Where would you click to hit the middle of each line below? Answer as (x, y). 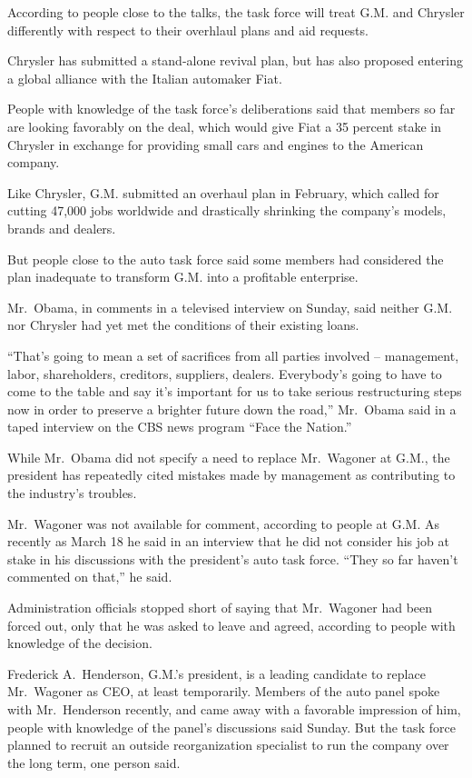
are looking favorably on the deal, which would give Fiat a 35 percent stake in (224, 126)
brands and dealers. (62, 228)
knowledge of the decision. (80, 643)
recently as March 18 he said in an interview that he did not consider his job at (228, 541)
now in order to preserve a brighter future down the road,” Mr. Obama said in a (232, 409)
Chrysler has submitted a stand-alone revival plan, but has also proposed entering (236, 60)
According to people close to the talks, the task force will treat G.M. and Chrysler (236, 12)
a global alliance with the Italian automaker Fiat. (145, 78)
